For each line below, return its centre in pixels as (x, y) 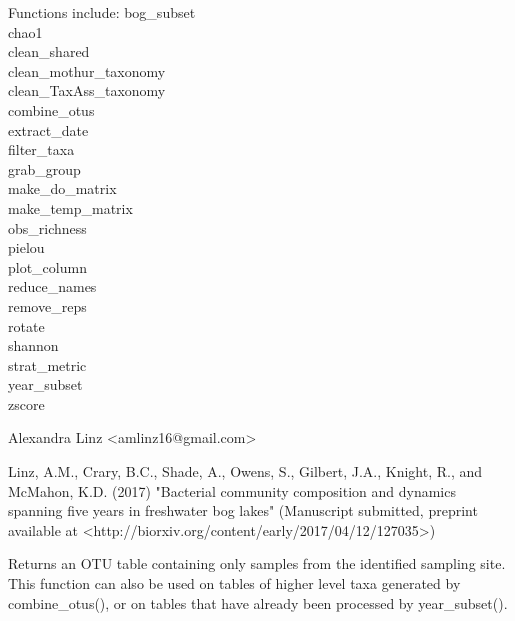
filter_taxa (41, 149)
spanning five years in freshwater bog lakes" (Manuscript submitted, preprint (243, 510)
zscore (26, 403)
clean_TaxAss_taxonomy (87, 90)
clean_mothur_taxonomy (87, 70)
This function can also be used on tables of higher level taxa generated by (234, 583)
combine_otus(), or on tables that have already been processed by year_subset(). (258, 602)
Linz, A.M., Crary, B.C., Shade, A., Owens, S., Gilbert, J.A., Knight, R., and (245, 471)
